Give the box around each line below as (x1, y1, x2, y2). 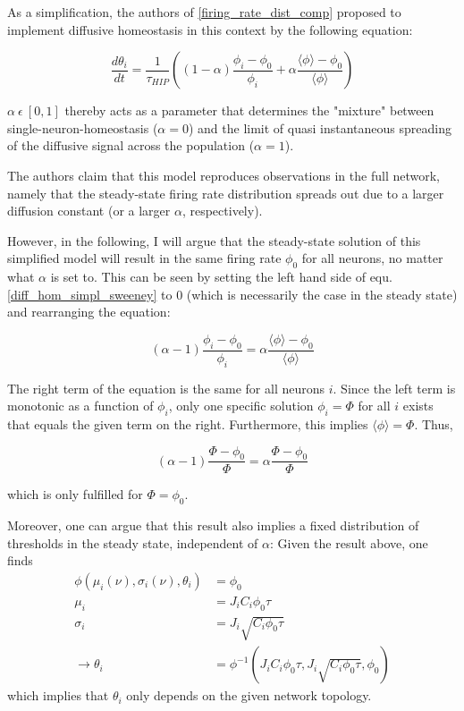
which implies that (7, 686, 109, 705)
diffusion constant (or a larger (7, 201, 171, 220)
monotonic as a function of (7, 396, 154, 415)
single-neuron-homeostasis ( (7, 118, 158, 137)
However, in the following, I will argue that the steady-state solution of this (7, 231, 421, 250)
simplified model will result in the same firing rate (7, 249, 282, 267)
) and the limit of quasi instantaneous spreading (188, 118, 451, 137)
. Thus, (414, 414, 453, 433)
